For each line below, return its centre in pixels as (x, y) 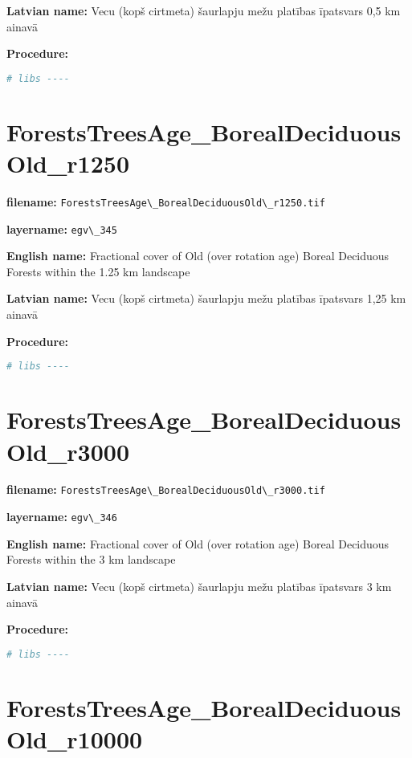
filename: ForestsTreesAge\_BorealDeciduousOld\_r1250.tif (166, 201)
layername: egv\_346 (62, 517)
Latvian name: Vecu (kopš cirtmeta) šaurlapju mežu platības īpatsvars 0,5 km (204, 10)
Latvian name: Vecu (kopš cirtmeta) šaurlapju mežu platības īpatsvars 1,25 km (206, 298)
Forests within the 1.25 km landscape (98, 271)
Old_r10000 (75, 738)
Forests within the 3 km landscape (91, 559)
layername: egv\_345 (62, 228)
